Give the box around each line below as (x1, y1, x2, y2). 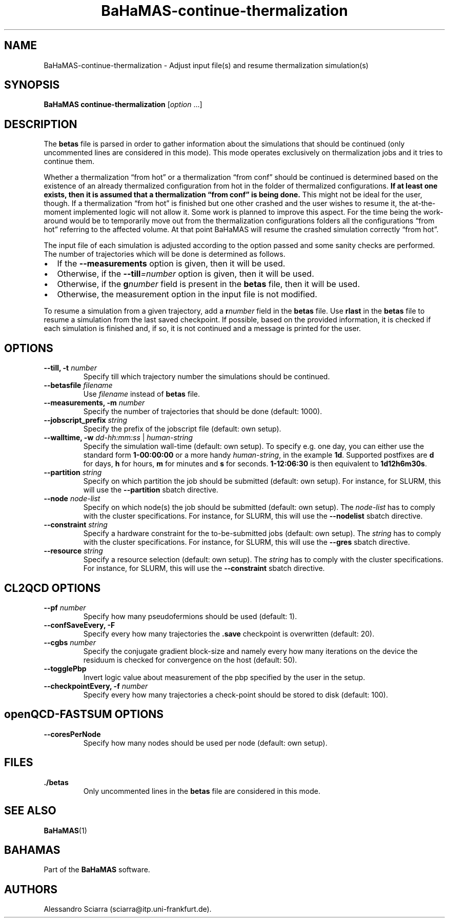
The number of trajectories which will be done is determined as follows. (44, 250, 285, 259)
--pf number (44, 603, 86, 612)
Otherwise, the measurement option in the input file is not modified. (57, 289, 317, 300)
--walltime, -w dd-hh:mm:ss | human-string (44, 433, 193, 442)
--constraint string (44, 520, 108, 529)
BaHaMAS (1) (44, 826, 87, 835)
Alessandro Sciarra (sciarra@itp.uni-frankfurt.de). (44, 905, 212, 914)
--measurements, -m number (44, 398, 145, 407)
